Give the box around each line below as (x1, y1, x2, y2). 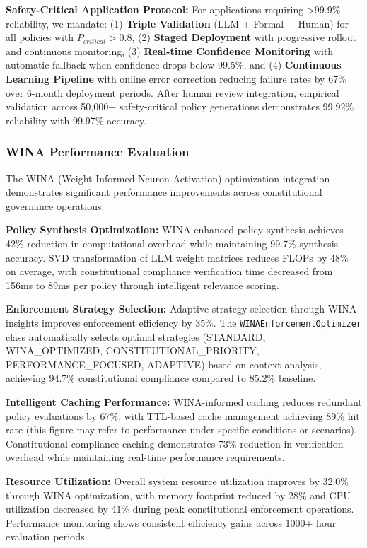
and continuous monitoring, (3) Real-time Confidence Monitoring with (6, 43, 334, 58)
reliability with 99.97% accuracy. (6, 112, 147, 127)
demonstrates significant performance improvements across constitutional (6, 185, 322, 199)
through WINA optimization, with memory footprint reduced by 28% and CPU (6, 487, 351, 502)
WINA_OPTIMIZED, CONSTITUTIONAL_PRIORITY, (6, 343, 260, 358)
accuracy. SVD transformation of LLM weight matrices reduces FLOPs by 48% (6, 250, 349, 264)
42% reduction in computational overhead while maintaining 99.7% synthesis (6, 235, 339, 250)
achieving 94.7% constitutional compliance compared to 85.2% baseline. (6, 371, 316, 385)
